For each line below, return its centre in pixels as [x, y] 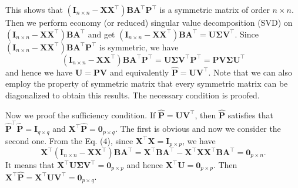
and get [101, 34]
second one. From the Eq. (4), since [69, 140]
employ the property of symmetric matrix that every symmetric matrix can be [147, 83]
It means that [30, 165]
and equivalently [139, 72]
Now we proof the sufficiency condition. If [81, 114]
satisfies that [250, 114]
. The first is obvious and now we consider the [198, 129]
